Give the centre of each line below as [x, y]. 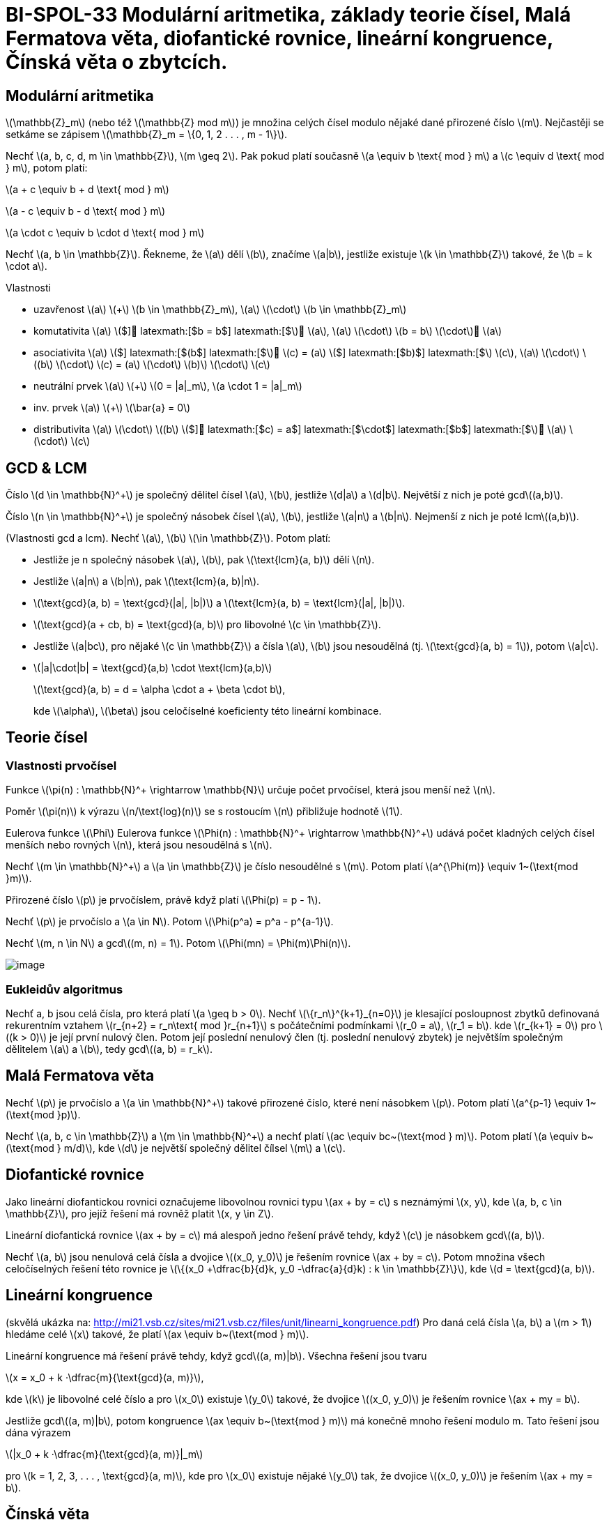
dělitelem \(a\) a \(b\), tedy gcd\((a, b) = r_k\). [109, 1049]
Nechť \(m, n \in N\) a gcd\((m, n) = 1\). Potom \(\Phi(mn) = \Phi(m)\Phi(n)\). [178, 943]
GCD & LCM [46, 468]
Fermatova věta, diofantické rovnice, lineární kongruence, [279, 38]
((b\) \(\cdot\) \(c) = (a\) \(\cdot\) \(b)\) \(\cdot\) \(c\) [152, 365]
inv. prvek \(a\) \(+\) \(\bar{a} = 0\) [112, 408]
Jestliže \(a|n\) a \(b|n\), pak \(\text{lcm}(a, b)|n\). [147, 582]
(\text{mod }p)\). [43, 1114]
